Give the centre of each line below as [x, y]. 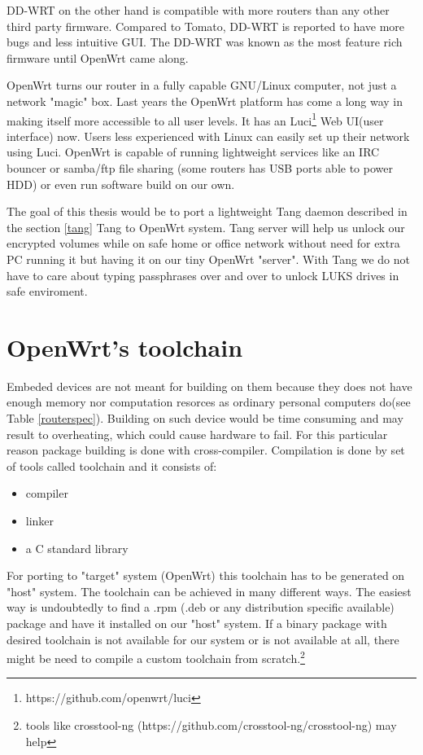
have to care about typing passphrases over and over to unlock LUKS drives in [203, 275]
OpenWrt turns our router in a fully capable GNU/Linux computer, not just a [202, 85]
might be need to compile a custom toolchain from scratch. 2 [156, 657]
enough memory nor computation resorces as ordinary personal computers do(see [209, 402]
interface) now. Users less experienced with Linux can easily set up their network [208, 136]
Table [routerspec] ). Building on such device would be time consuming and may [205, 418]
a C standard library [77, 548]
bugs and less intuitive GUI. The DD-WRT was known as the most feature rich [205, 42]
